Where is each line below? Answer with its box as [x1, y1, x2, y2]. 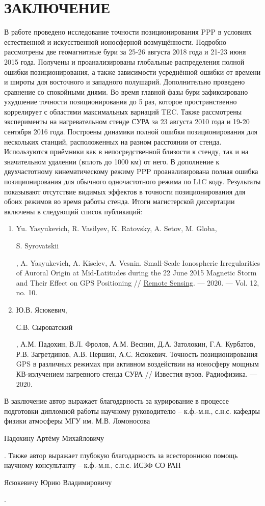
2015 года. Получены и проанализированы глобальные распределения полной [4, 56, 245, 67]
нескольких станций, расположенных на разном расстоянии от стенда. [4, 136, 222, 147]
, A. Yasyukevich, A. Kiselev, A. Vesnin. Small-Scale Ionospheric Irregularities [16, 257, 260, 268]
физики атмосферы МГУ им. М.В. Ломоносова [4, 415, 150, 426]
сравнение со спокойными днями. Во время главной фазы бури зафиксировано [4, 86, 248, 97]
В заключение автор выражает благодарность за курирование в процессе [4, 396, 229, 406]
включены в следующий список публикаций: [4, 206, 143, 216]
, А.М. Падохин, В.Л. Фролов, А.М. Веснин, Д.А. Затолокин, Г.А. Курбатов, [16, 339, 255, 349]
